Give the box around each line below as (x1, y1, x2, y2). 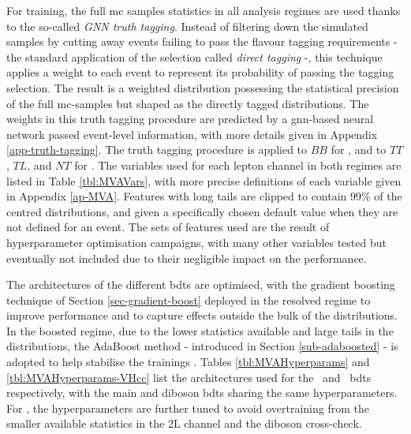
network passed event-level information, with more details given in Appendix (6, 125, 378, 142)
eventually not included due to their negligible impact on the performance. (6, 249, 367, 266)
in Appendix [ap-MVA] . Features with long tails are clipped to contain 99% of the (6, 188, 402, 204)
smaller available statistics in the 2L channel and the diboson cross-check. (6, 415, 362, 432)
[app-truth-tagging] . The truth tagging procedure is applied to (6, 141, 308, 158)
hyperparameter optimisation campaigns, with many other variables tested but (6, 234, 387, 250)
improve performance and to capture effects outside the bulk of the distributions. (6, 307, 398, 324)
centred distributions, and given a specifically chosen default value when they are (6, 203, 398, 219)
